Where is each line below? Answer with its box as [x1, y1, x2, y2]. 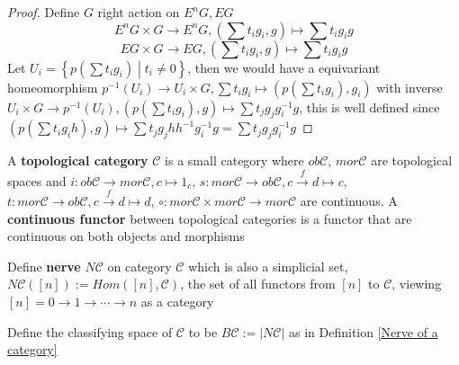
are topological [371, 151, 453, 170]
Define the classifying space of [7, 322, 173, 341]
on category [107, 256, 172, 275]
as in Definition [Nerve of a [289, 322, 438, 341]
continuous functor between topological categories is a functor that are [7, 209, 412, 227]
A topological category [7, 151, 148, 170]
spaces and [7, 171, 67, 190]
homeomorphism [7, 77, 98, 96]
